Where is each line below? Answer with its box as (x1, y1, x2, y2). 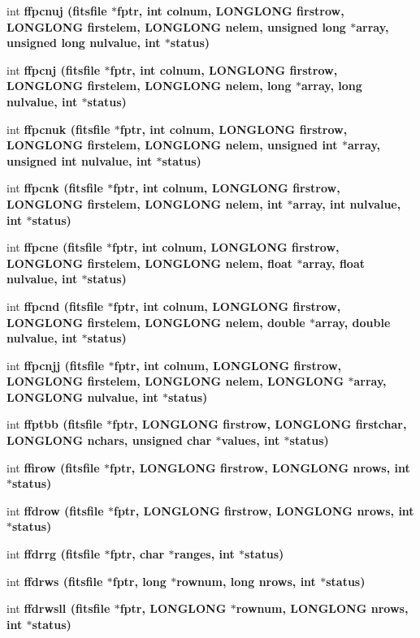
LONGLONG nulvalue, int (6, 388, 158, 405)
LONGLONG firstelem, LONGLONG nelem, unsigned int (6, 136, 338, 153)
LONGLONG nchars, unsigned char (6, 432, 212, 449)
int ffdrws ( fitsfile (6, 572, 103, 589)
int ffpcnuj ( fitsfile (6, 2, 107, 19)
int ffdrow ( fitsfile (6, 502, 104, 519)
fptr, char (110, 545, 165, 563)
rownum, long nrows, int (176, 572, 316, 589)
